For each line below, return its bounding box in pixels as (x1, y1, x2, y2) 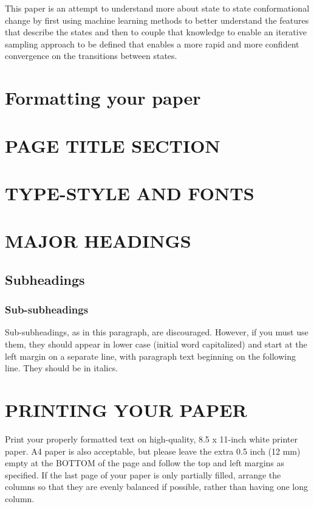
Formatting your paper (5, 85, 201, 110)
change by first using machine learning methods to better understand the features (5, 13, 309, 26)
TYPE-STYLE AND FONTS (5, 180, 254, 205)
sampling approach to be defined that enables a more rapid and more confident (5, 37, 299, 50)
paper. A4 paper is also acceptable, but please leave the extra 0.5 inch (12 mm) (5, 444, 301, 457)
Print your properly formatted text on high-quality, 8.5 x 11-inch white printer (5, 432, 298, 445)
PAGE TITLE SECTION (5, 133, 220, 158)
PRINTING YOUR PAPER (5, 397, 247, 422)
